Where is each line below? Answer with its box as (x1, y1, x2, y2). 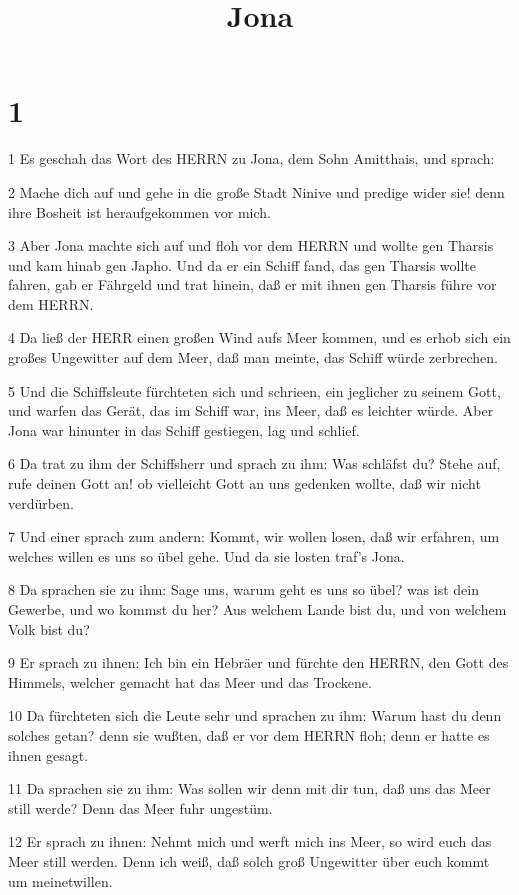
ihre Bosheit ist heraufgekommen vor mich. (8, 201, 271, 222)
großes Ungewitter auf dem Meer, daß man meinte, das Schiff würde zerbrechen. (8, 347, 498, 368)
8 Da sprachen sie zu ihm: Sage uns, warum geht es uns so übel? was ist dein (8, 579, 479, 600)
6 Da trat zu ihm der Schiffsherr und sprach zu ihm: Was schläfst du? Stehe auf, (8, 453, 501, 474)
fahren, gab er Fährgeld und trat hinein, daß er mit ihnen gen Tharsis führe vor (8, 274, 497, 295)
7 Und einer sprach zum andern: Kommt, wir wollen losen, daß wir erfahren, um (8, 526, 500, 547)
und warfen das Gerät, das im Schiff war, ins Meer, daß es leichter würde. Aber (8, 400, 494, 421)
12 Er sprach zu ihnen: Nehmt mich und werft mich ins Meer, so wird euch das (8, 831, 492, 852)
